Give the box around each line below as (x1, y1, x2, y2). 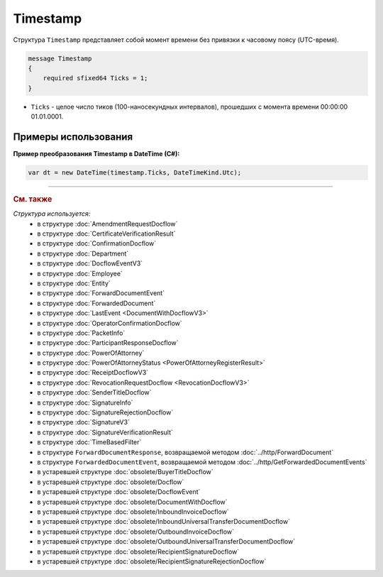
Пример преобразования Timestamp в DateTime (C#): (13, 149, 180, 158)
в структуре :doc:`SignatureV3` (37, 418, 131, 427)
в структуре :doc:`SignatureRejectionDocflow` (37, 408, 174, 417)
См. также (13, 194, 52, 204)
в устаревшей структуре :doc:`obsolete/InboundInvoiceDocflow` (37, 507, 230, 516)
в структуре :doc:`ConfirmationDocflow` (37, 239, 157, 248)
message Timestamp (28, 54, 92, 62)
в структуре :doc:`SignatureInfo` (37, 398, 134, 407)
